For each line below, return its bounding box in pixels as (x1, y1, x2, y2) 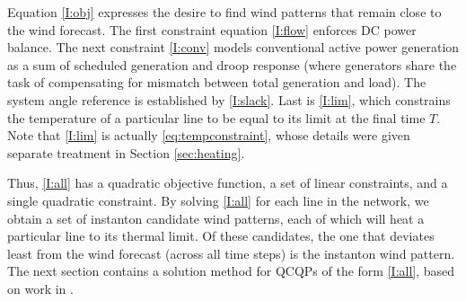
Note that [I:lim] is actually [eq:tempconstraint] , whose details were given (7, 126, 410, 145)
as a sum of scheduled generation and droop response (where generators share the (7, 55, 457, 74)
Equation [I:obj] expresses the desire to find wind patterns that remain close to (7, 3, 442, 21)
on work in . (7, 279, 74, 297)
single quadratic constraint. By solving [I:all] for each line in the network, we (7, 190, 429, 209)
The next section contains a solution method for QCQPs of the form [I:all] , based (7, 261, 455, 280)
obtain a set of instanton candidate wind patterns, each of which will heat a (7, 208, 425, 227)
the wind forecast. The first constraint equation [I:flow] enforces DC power (7, 20, 417, 39)
